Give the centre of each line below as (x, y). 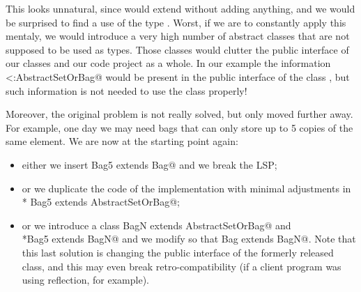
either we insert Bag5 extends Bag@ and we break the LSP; (149, 164)
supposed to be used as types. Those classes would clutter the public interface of (177, 49)
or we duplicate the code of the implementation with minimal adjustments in (186, 188)
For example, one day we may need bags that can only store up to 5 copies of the (179, 127)
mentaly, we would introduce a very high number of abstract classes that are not (178, 36)
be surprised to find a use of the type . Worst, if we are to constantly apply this (176, 22)
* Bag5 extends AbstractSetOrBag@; (101, 202)
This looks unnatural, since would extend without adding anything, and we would (180, 8)
